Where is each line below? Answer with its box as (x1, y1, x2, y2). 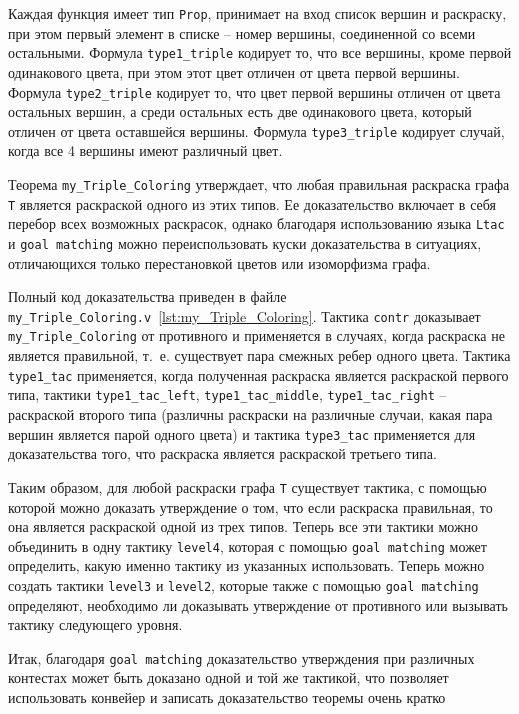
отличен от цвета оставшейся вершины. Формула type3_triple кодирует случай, (8, 120, 505, 141)
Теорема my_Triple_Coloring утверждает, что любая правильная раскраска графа (8, 174, 510, 194)
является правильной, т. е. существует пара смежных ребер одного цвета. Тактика (8, 345, 511, 366)
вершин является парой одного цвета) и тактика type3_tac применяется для (8, 423, 476, 444)
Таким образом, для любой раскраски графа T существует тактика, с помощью (8, 476, 487, 497)
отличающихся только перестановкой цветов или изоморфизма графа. (8, 252, 431, 273)
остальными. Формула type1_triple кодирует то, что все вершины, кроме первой (8, 42, 512, 63)
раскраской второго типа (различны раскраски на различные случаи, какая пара (8, 404, 493, 425)
